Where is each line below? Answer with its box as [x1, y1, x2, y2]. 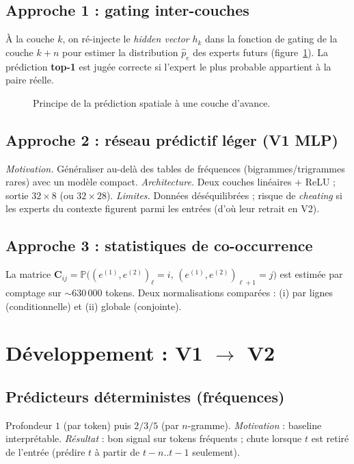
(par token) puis [63, 417, 131, 432]
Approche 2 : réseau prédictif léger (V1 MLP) [5, 129, 338, 150]
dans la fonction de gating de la [205, 31, 338, 46]
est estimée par [280, 267, 343, 281]
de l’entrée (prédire [5, 444, 85, 459]
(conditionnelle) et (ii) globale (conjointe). [5, 298, 182, 313]
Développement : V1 [5, 339, 203, 367]
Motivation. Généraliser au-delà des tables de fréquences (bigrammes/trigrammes [5, 161, 345, 175]
